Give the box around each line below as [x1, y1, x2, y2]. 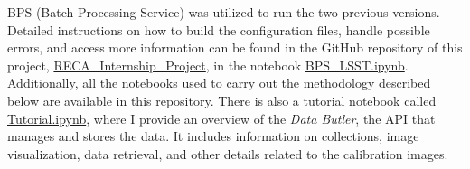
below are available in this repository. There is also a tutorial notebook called [7, 90, 437, 109]
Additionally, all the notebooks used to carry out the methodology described [7, 73, 431, 92]
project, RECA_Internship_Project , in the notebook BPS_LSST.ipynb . [7, 55, 409, 74]
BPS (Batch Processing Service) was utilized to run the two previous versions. [7, 3, 440, 21]
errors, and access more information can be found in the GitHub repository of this [7, 38, 463, 57]
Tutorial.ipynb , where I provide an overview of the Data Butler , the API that [7, 108, 436, 127]
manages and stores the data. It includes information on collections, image [7, 127, 419, 146]
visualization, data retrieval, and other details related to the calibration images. [7, 144, 448, 163]
